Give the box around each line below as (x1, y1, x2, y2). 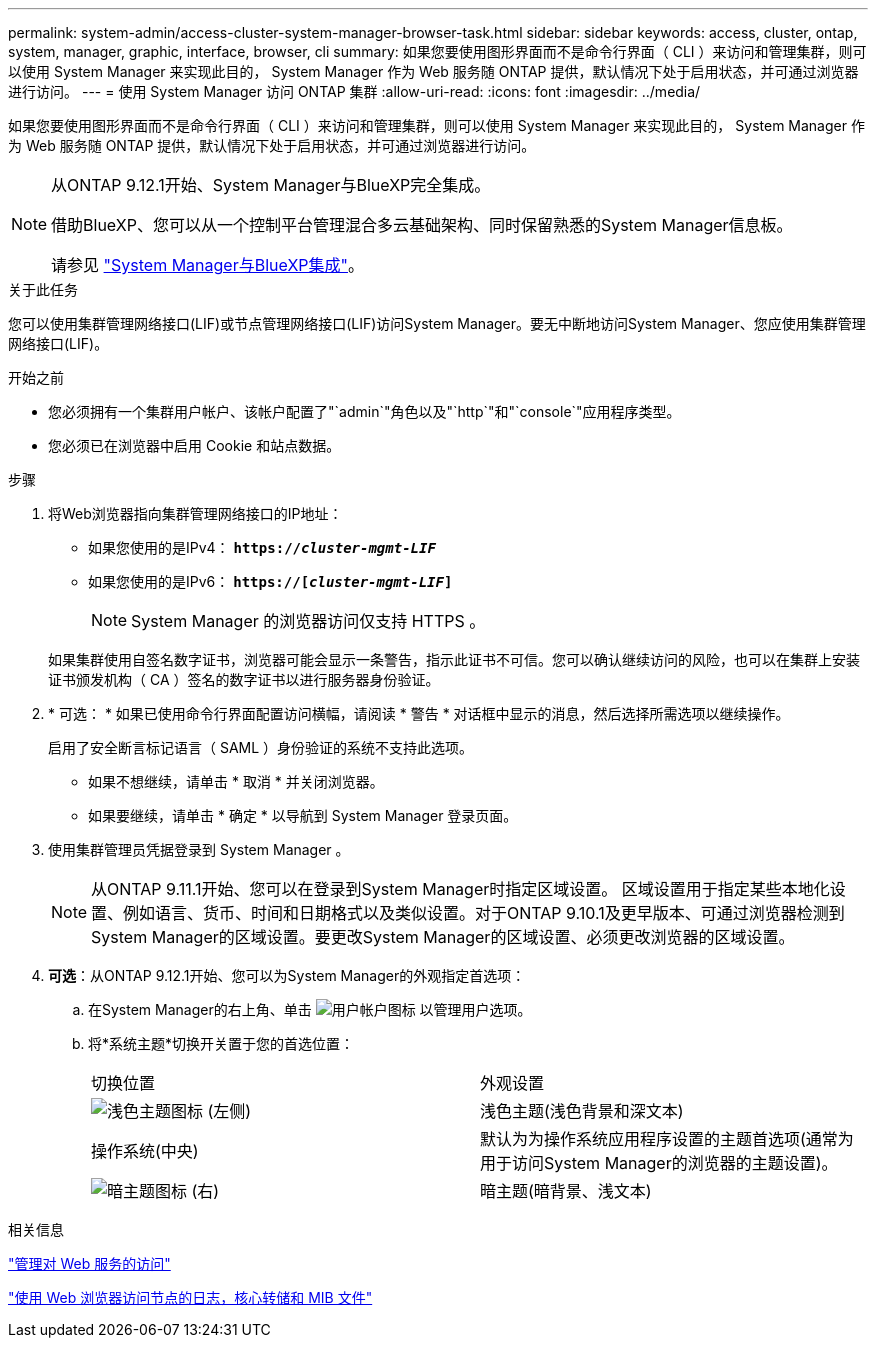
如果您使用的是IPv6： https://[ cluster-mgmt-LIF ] (88, 573, 453, 590)
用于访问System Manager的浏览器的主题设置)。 (480, 1153, 838, 1173)
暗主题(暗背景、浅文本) (480, 1181, 652, 1201)
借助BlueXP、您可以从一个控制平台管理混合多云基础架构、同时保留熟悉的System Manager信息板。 (51, 215, 793, 235)
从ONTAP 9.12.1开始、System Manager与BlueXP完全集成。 (51, 175, 491, 195)
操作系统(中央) (91, 1141, 199, 1161)
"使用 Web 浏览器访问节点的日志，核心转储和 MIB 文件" (8, 1289, 373, 1306)
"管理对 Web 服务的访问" (8, 1255, 171, 1272)
